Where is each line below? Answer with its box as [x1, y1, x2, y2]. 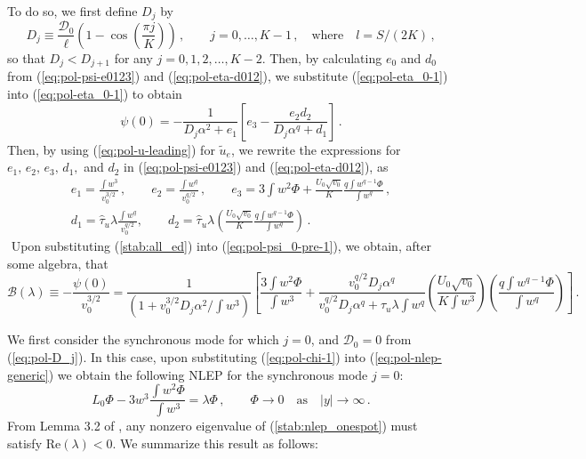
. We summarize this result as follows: [112, 433, 318, 452]
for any [114, 48, 153, 67]
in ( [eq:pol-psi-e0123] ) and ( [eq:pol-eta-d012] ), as [124, 157, 389, 176]
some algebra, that [7, 254, 108, 272]
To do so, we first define [7, 2, 138, 20]
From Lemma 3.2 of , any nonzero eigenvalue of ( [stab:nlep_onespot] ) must [7, 416, 418, 435]
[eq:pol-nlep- [374, 347, 442, 366]
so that [7, 48, 45, 67]
